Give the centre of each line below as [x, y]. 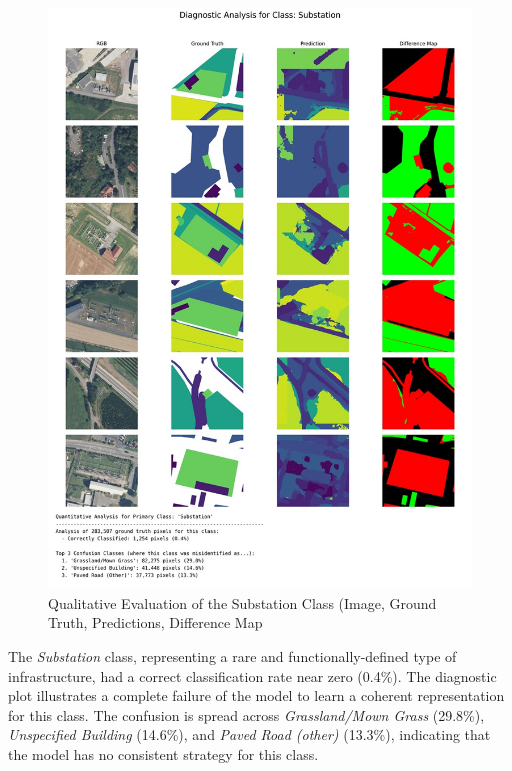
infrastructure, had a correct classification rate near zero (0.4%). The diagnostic [252, 675]
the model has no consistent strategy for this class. [163, 753]
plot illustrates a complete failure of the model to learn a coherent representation [256, 695]
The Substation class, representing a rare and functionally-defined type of [232, 656]
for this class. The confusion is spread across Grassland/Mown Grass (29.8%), [246, 714]
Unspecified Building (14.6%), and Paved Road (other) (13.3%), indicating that [249, 734]
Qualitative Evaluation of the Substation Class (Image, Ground [242, 602]
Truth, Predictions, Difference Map [155, 622]
